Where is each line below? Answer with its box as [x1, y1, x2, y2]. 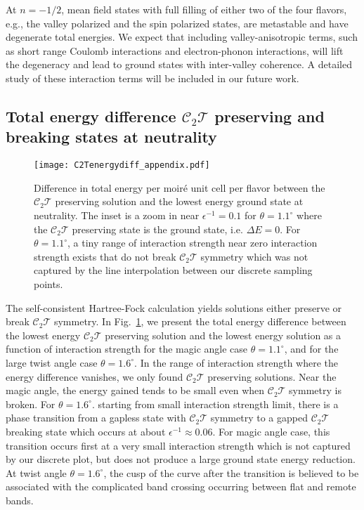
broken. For [6, 396, 56, 411]
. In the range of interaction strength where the [134, 355, 339, 370]
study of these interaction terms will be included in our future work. [6, 70, 299, 85]
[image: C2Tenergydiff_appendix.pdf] [34, 160, 210, 171]
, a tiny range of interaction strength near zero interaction [67, 235, 318, 250]
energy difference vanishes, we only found [6, 369, 183, 384]
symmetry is [289, 383, 342, 398]
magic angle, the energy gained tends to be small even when [6, 383, 265, 398]
